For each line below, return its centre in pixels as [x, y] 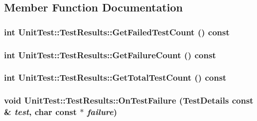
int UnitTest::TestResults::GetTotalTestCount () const [115, 77]
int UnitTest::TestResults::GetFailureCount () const [110, 55]
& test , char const [41, 112]
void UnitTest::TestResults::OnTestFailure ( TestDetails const [129, 100]
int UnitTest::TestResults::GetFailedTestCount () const [117, 32]
